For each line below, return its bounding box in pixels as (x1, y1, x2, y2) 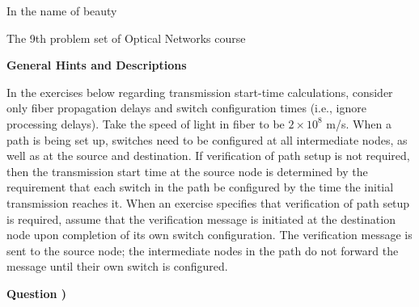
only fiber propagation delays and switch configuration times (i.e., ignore (6, 99, 366, 116)
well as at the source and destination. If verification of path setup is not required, (6, 147, 410, 164)
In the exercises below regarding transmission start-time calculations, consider (6, 83, 393, 100)
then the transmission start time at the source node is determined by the (6, 162, 368, 179)
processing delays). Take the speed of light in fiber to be (6, 115, 285, 132)
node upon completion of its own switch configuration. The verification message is (6, 226, 413, 243)
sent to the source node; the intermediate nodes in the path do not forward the (6, 242, 399, 259)
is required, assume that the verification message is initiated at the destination (6, 210, 396, 227)
